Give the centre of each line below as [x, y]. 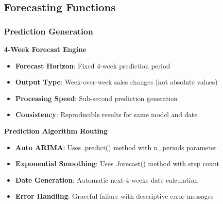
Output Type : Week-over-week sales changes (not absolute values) [116, 82]
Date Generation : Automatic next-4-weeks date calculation [107, 179]
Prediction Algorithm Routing [56, 130]
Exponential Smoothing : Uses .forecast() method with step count [117, 163]
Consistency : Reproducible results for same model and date [106, 114]
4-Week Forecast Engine [45, 49]
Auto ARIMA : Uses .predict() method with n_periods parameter [116, 147]
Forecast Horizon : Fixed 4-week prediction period [93, 65]
